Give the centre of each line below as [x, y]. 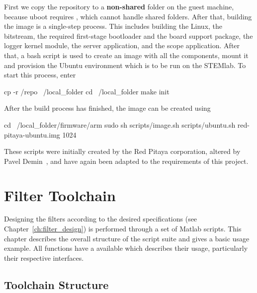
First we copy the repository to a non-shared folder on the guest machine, [119, 6]
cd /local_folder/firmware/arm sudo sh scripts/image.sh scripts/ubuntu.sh [120, 124]
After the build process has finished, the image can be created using [107, 108]
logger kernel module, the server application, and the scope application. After [122, 45]
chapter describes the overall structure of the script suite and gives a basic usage [127, 238]
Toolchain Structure [56, 284]
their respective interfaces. [44, 257]
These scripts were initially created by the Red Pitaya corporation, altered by [122, 151]
